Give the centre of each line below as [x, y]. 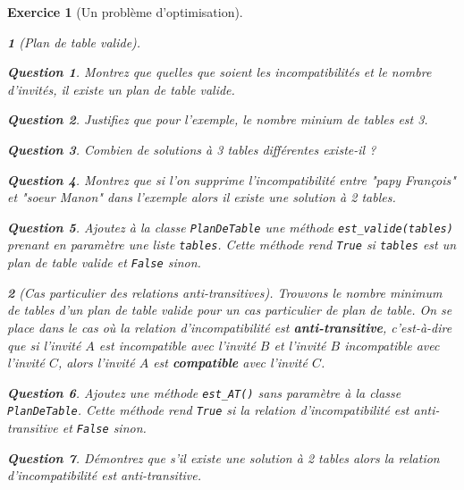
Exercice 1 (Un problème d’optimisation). [125, 12]
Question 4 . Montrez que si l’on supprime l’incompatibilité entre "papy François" [232, 179]
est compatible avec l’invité [230, 363]
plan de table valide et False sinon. [104, 262]
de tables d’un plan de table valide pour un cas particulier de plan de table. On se [230, 310]
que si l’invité [44, 345]
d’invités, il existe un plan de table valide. [121, 89]
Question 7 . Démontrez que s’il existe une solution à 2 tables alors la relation [224, 457]
